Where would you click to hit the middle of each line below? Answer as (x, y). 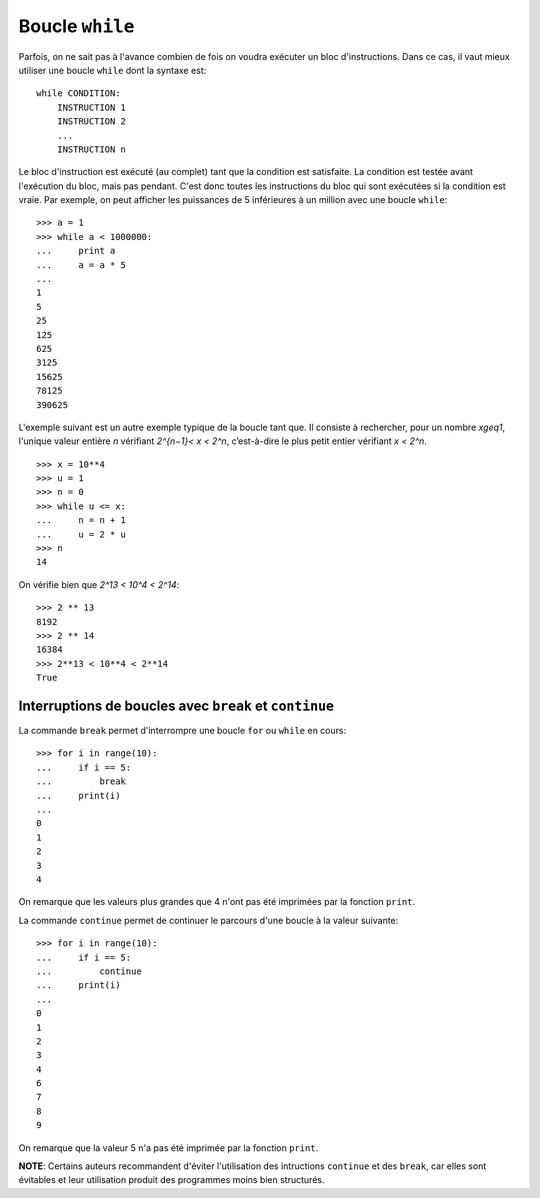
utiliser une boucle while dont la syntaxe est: (112, 70)
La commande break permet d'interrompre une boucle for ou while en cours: (182, 731)
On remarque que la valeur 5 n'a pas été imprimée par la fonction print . (168, 1147)
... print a (76, 251)
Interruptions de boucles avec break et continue (176, 705)
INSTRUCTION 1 (91, 107)
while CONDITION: (78, 93)
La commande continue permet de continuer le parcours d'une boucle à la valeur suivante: (208, 920)
